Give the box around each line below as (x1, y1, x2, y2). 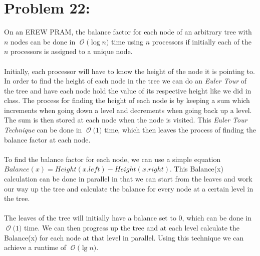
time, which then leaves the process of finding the (104, 124, 256, 135)
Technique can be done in (4, 124, 82, 135)
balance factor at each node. (4, 134, 91, 144)
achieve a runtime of (4, 242, 67, 252)
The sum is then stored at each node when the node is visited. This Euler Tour (4, 114, 247, 125)
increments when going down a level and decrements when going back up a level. (4, 104, 252, 115)
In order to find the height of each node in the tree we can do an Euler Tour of (4, 75, 247, 86)
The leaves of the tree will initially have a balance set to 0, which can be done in (4, 212, 252, 223)
